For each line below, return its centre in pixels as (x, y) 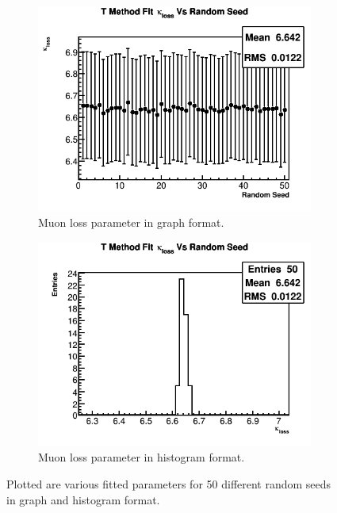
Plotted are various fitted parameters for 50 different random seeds (169, 484)
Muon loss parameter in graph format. (131, 222)
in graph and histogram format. (83, 499)
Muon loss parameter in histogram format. (142, 457)
